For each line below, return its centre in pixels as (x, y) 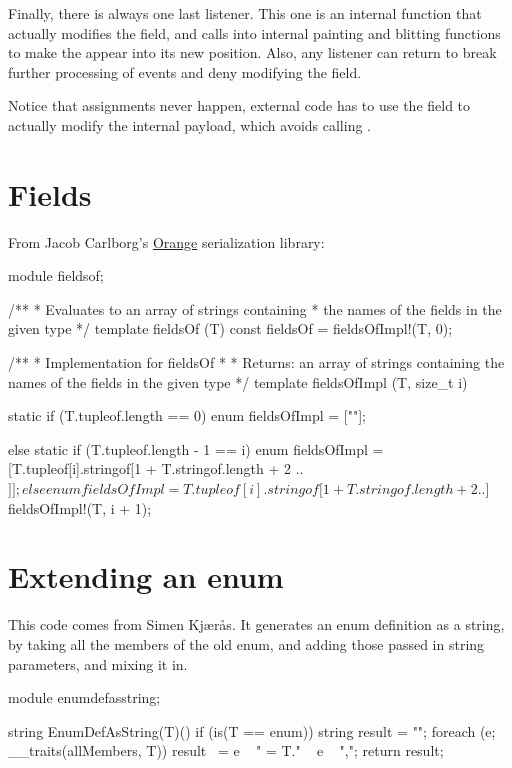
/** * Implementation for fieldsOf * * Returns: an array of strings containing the (256, 362)
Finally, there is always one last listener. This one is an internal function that (245, 13)
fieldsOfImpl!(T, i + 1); (80, 507)
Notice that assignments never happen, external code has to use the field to (239, 105)
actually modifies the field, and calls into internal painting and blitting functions (254, 32)
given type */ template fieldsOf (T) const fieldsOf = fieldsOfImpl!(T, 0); (230, 328)
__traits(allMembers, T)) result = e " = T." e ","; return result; (226, 750)
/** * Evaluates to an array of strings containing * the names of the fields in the (255, 308)
